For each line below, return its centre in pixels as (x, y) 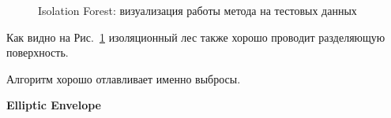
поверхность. (38, 52)
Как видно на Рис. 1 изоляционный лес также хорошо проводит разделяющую (196, 37)
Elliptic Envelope (54, 105)
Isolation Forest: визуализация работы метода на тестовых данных (197, 10)
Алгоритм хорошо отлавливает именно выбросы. (124, 78)
